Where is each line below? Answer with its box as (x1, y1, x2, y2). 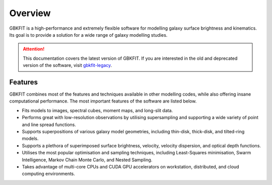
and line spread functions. (22, 121, 77, 128)
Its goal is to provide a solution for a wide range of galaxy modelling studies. (9, 32, 168, 38)
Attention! (23, 46, 45, 52)
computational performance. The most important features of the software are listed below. (9, 98, 197, 104)
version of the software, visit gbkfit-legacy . (23, 62, 112, 68)
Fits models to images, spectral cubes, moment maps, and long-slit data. (22, 107, 173, 113)
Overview (9, 8, 51, 19)
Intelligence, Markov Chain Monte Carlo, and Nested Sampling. (22, 156, 153, 163)
